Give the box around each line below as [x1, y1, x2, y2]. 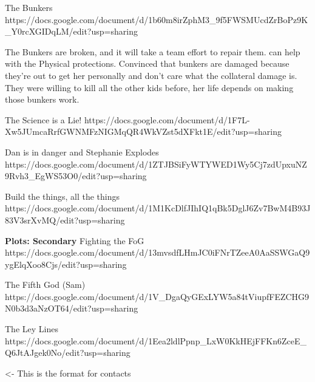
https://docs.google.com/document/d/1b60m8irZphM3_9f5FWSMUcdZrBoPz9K [5, 13, 308, 26]
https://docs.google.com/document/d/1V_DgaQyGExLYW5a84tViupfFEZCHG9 [5, 290, 310, 302]
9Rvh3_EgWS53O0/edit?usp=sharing [5, 169, 147, 182]
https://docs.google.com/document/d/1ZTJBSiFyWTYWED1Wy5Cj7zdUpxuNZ [5, 157, 307, 170]
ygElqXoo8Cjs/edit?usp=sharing [5, 258, 127, 270]
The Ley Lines [5, 322, 58, 335]
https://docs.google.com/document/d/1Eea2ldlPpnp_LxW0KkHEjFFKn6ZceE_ [5, 334, 307, 347]
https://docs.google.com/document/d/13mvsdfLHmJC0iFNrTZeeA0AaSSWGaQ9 [5, 246, 310, 259]
